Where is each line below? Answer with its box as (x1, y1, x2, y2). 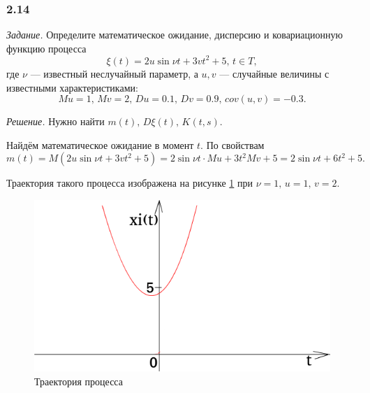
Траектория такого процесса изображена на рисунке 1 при (6, 176, 253, 190)
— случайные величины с (219, 66, 330, 80)
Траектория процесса (34, 373, 123, 388)
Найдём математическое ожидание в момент (6, 137, 194, 152)
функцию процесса (6, 41, 87, 55)
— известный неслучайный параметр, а (30, 66, 198, 80)
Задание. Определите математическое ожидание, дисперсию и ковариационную (6, 27, 343, 42)
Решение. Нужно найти (6, 114, 105, 129)
